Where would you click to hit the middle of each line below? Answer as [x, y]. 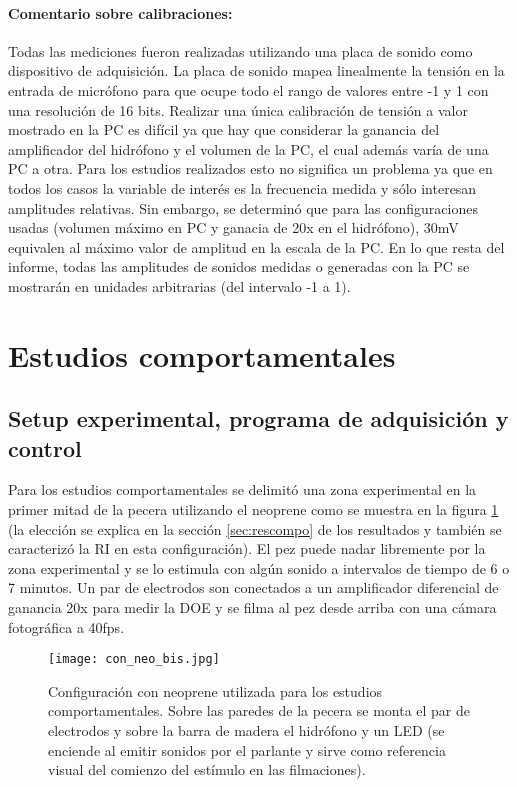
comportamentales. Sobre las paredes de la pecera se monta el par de [259, 710]
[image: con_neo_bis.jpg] [134, 659]
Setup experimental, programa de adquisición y [258, 418]
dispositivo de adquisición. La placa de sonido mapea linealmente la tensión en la [256, 70]
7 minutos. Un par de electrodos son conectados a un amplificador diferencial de [253, 587]
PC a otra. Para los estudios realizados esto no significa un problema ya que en [250, 168]
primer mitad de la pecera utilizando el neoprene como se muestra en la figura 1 [253, 509]
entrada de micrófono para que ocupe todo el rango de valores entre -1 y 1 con [248, 89]
